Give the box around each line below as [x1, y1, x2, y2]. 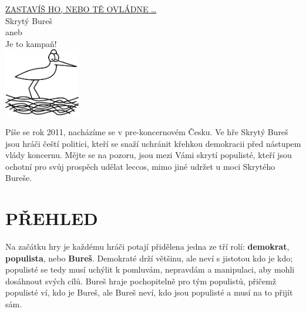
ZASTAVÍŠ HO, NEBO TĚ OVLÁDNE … [5, 3, 157, 15]
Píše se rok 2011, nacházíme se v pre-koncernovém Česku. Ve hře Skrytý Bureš [5, 125, 288, 137]
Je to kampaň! [5, 37, 57, 49]
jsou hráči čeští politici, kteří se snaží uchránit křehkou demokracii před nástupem [5, 137, 301, 149]
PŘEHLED [5, 206, 98, 230]
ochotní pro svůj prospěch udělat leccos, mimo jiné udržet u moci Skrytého [5, 160, 275, 172]
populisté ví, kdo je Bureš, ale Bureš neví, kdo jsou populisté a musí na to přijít [5, 286, 293, 298]
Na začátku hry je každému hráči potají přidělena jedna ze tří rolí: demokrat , [5, 240, 290, 253]
